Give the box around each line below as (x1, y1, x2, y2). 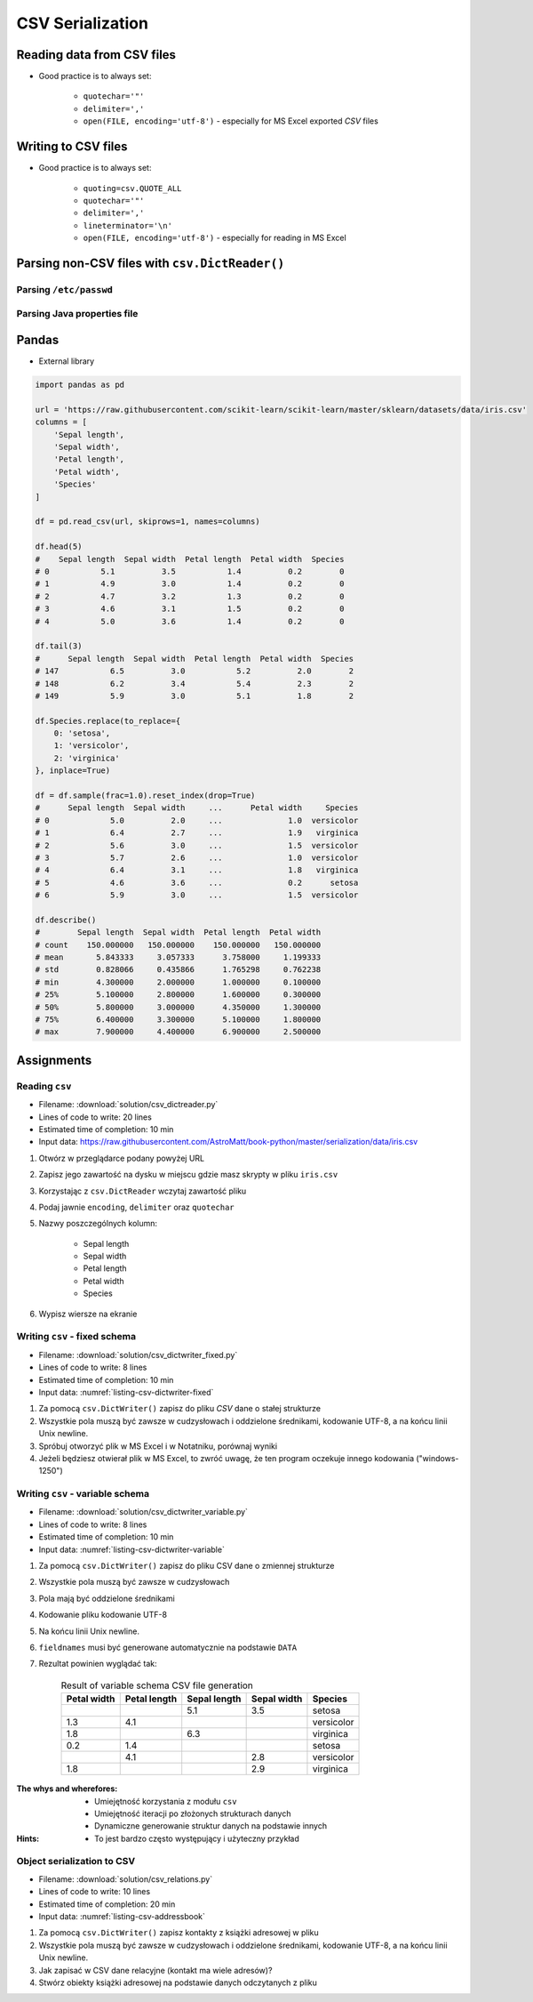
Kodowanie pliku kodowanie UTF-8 (38, 1610, 168, 1620)
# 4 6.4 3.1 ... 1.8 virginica (35, 865, 359, 875)
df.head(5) (35, 542, 83, 551)
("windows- (416, 1452, 459, 1463)
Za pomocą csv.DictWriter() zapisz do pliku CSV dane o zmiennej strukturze (38, 1561, 335, 1572)
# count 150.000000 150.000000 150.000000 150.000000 (35, 939, 322, 950)
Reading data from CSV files (16, 47, 177, 62)
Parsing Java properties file (16, 308, 139, 320)
